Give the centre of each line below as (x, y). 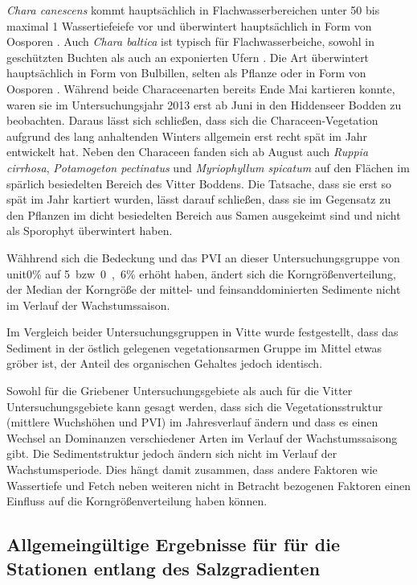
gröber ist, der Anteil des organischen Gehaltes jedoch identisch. (165, 363)
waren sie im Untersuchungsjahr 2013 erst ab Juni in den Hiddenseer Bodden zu (204, 104)
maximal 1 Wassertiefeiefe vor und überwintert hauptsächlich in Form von (189, 25)
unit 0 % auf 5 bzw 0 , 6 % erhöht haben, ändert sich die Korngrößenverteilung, (201, 273)
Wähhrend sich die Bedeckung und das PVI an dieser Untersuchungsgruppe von (203, 257)
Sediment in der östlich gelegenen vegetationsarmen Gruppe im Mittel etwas (194, 347)
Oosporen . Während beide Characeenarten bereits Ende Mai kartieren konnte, (201, 88)
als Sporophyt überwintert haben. (90, 231)
